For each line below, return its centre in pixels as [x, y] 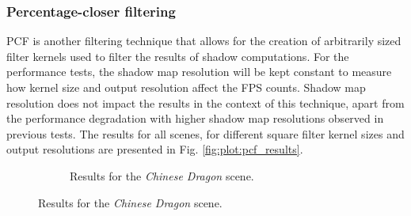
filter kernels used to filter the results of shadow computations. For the [178, 56]
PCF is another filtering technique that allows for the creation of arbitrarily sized [204, 41]
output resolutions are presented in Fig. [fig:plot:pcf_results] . [155, 149]
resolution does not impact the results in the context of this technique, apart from [205, 102]
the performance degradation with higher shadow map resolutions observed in [195, 118]
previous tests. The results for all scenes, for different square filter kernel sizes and [205, 133]
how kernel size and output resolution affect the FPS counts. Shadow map [186, 87]
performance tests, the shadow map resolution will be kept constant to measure [199, 72]
